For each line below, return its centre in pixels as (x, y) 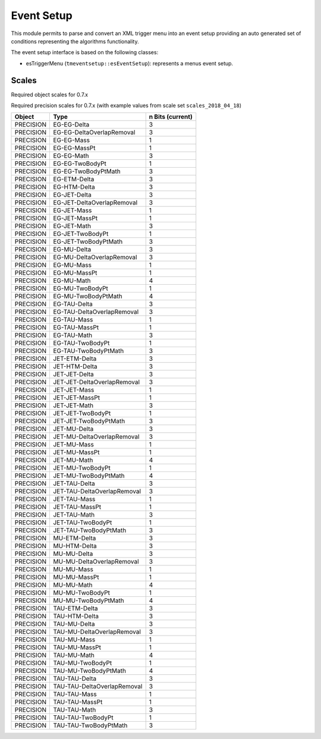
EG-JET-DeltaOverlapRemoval (95, 203)
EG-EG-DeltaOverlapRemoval (94, 133)
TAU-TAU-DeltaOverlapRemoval (98, 687)
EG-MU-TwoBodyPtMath (88, 296)
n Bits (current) (171, 117)
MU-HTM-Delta (75, 546)
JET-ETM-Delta (75, 359)
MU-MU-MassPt (76, 577)
